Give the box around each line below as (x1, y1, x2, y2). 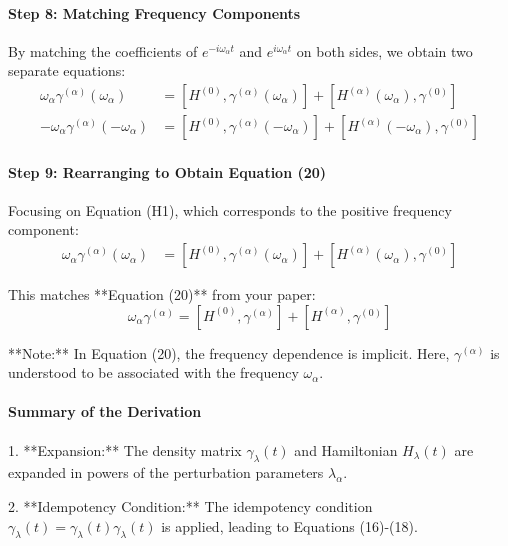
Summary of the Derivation (8, 401, 202, 422)
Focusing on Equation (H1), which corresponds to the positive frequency (8, 199, 452, 220)
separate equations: (8, 60, 126, 81)
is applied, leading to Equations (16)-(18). (161, 515, 418, 536)
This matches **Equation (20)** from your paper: (8, 284, 316, 305)
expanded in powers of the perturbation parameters (8, 462, 324, 483)
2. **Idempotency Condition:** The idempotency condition (8, 496, 373, 517)
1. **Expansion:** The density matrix (8, 439, 242, 460)
